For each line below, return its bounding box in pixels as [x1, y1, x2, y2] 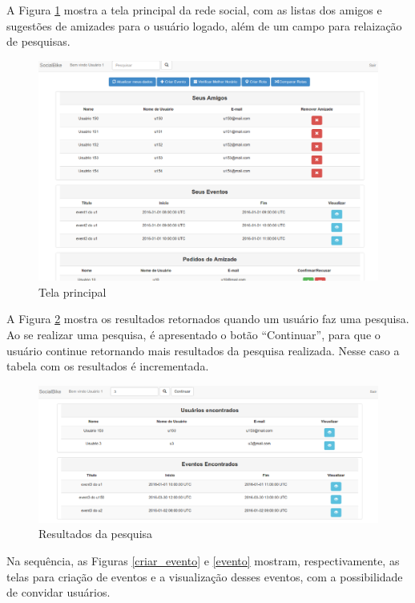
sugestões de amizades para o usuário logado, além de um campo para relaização [6, 17, 402, 34]
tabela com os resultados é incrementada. [6, 358, 209, 374]
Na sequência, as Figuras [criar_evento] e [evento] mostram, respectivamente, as [6, 552, 400, 569]
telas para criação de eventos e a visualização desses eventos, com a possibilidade [6, 568, 403, 585]
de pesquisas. [6, 33, 71, 50]
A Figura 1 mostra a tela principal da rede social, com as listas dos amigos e [6, 2, 382, 18]
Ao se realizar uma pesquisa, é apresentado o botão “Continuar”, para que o [6, 326, 381, 343]
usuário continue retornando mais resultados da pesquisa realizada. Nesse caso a [6, 342, 400, 358]
